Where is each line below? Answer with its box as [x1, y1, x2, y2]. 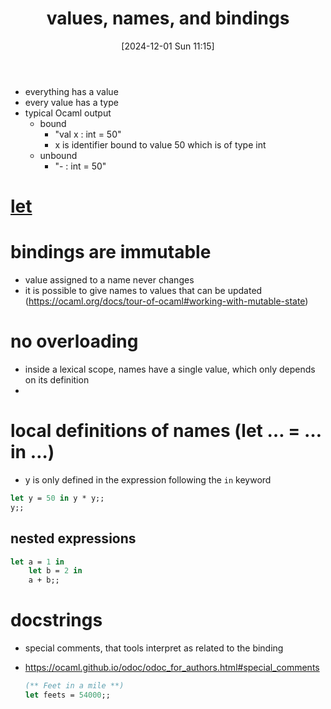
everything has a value [24, 85, 119, 97]
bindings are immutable [10, 241, 212, 264]
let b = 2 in [28, 566, 83, 576]
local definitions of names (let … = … [10, 420, 322, 442]
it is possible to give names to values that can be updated [24, 285, 263, 297]
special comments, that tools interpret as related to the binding [24, 642, 284, 654]
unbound [39, 149, 78, 161]
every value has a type [24, 96, 119, 108]
